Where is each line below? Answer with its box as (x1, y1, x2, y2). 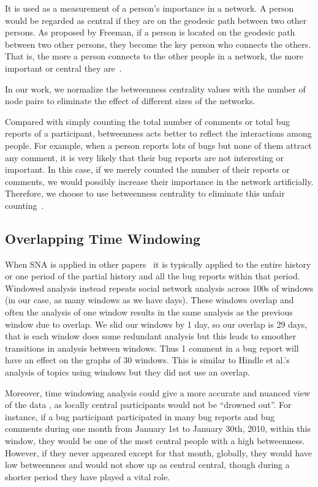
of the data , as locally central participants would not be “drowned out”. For (5, 398, 292, 411)
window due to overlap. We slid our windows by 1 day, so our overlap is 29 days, (5, 317, 308, 330)
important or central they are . (5, 61, 122, 74)
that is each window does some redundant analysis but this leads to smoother (5, 330, 297, 342)
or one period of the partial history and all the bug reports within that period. (5, 270, 300, 282)
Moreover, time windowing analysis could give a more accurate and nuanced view (5, 386, 311, 399)
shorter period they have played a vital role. (5, 470, 170, 483)
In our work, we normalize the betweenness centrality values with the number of (5, 82, 306, 95)
